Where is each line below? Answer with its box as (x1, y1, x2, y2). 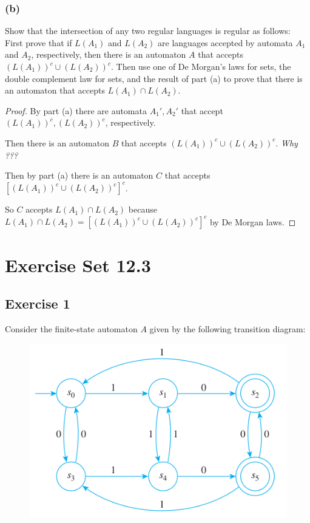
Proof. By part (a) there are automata (5, 104, 147, 117)
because (128, 203, 157, 216)
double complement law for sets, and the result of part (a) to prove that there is (5, 72, 303, 84)
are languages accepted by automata (158, 36, 293, 49)
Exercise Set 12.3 (5, 252, 151, 277)
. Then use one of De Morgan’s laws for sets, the (110, 60, 291, 72)
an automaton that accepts (5, 84, 105, 97)
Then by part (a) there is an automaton (5, 169, 153, 182)
